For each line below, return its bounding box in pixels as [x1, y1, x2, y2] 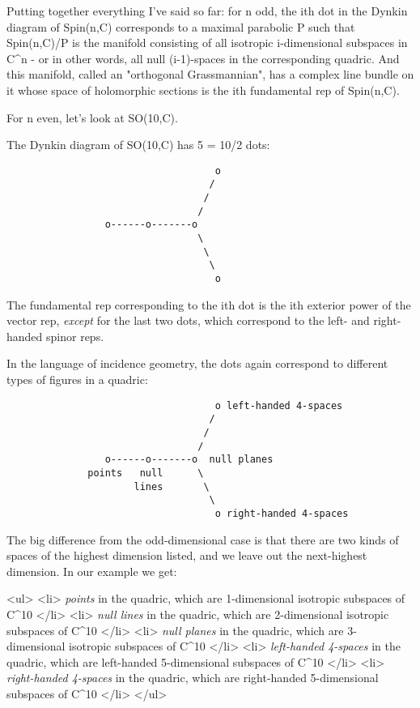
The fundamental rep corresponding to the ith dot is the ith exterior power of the [6, 296, 411, 313]
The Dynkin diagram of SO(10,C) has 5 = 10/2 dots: [6, 136, 270, 153]
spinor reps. [46, 327, 104, 344]
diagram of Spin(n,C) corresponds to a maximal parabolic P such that [6, 18, 355, 35]
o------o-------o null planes [104, 454, 274, 466]
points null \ [87, 467, 204, 479]
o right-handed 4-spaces [214, 507, 349, 519]
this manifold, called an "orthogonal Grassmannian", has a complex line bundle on [6, 66, 414, 83]
